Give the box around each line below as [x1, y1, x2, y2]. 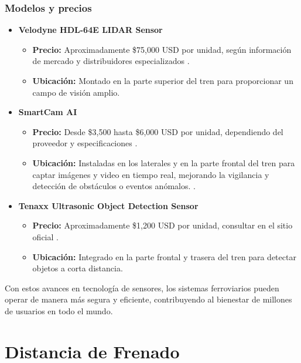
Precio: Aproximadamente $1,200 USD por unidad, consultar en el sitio [32, 219, 293, 231]
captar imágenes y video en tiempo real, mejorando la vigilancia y [32, 168, 269, 180]
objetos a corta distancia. [32, 262, 123, 274]
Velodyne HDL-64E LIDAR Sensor [18, 23, 163, 36]
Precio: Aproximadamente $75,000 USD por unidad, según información [32, 43, 292, 55]
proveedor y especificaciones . [32, 137, 138, 149]
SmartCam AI [18, 106, 77, 118]
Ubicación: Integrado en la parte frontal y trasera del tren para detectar [32, 250, 296, 263]
